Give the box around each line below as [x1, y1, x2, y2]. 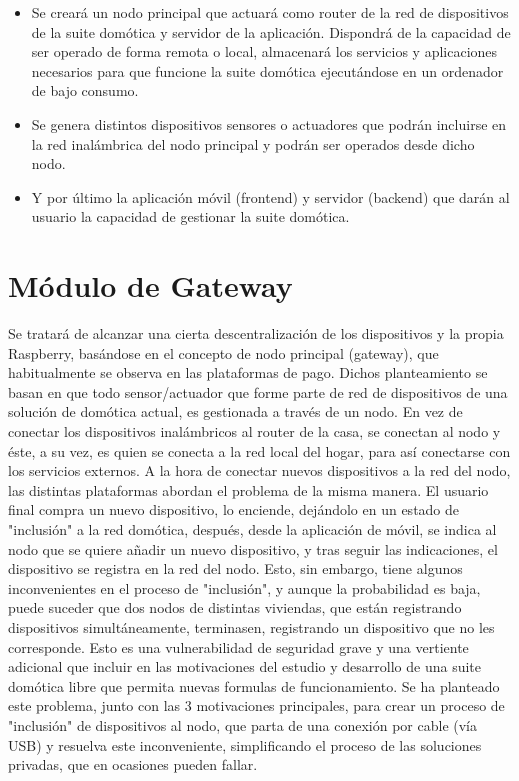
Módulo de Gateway [8, 265, 293, 306]
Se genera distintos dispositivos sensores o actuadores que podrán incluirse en [31, 113, 507, 134]
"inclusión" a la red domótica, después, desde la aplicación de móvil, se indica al [8, 519, 497, 539]
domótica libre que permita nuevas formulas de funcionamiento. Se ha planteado [8, 675, 500, 696]
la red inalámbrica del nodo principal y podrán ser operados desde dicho [31, 133, 475, 154]
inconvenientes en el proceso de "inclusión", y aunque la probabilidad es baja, [8, 577, 481, 598]
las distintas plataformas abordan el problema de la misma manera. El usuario [8, 479, 489, 500]
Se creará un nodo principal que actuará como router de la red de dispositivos [31, 2, 509, 22]
